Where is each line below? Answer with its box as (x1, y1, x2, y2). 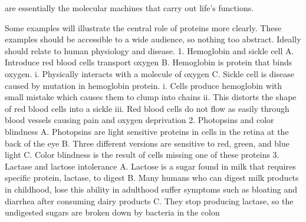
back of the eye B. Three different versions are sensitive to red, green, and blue (5, 137, 289, 149)
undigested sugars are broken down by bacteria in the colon (5, 206, 220, 218)
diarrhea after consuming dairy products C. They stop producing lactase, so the (5, 194, 294, 207)
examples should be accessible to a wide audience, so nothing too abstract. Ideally (5, 33, 301, 45)
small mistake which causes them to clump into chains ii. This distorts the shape (5, 91, 297, 103)
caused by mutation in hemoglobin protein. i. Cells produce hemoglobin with (5, 79, 282, 91)
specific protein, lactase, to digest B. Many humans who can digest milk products (5, 171, 299, 184)
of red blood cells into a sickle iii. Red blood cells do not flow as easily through (5, 102, 289, 114)
